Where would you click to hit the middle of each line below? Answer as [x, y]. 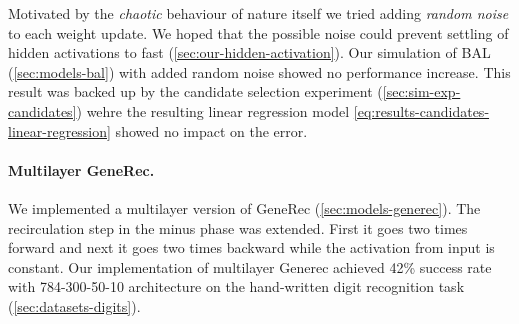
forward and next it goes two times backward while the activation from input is [251, 247]
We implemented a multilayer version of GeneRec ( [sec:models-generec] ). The [244, 207]
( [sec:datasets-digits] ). [74, 305]
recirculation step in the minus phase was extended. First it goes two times [238, 227]
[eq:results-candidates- [421, 110]
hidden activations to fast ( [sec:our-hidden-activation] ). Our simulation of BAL [249, 52]
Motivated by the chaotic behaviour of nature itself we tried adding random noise [258, 13]
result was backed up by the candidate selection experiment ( [195, 91]
